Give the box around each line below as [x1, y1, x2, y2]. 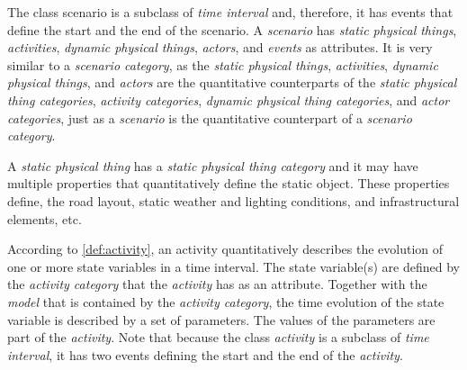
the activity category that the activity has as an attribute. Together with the [7, 275, 427, 293]
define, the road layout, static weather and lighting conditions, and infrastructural [7, 191, 460, 210]
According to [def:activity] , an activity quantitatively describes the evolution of [7, 239, 444, 258]
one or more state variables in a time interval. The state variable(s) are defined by [7, 257, 460, 275]
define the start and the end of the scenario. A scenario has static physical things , [7, 20, 457, 39]
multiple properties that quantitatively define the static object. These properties [7, 174, 450, 193]
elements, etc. [7, 209, 82, 228]
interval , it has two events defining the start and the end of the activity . [7, 345, 403, 364]
